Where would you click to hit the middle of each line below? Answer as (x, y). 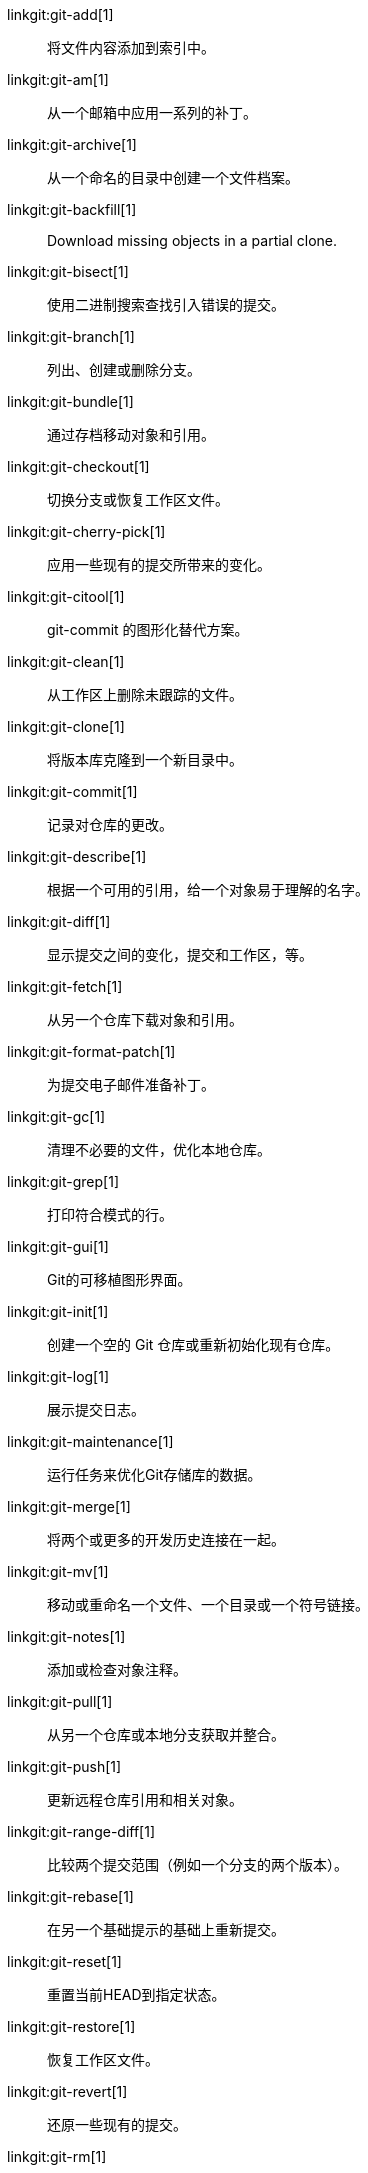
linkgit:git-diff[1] (59, 921)
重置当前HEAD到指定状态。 (136, 1994)
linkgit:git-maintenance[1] (90, 1441)
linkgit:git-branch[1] (71, 336)
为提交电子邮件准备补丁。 (131, 1084)
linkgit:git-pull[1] (60, 1701)
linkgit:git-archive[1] (72, 144)
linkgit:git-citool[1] (66, 596)
